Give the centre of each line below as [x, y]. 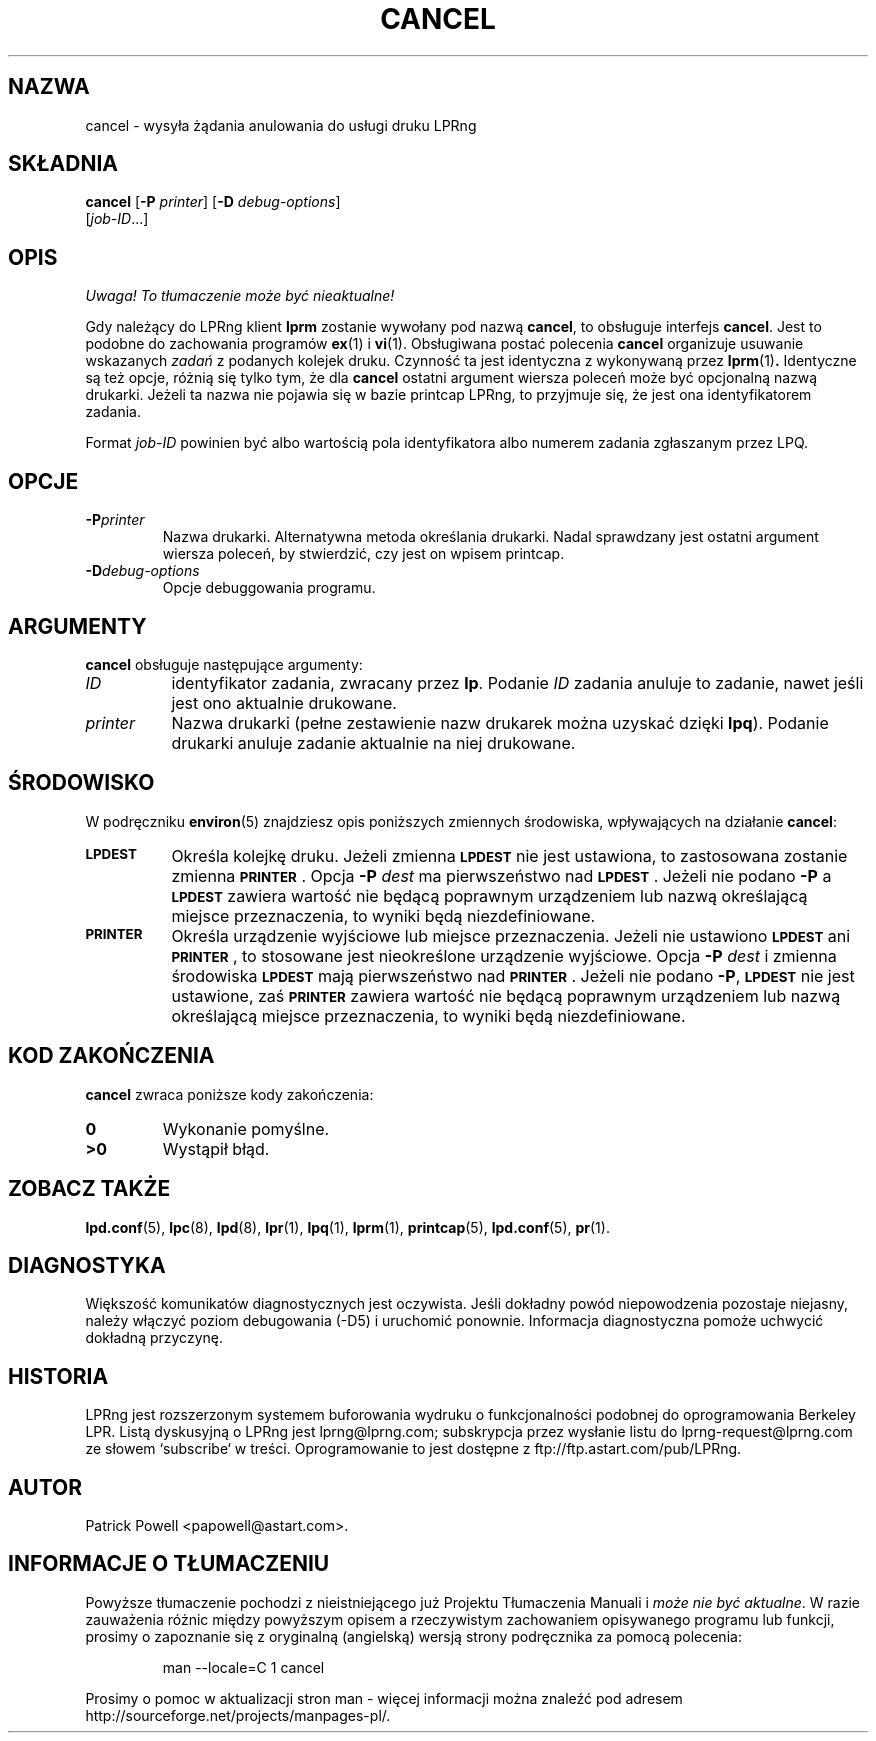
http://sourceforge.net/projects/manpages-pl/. [238, 1715]
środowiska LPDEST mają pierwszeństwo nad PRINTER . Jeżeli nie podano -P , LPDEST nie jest [513, 975]
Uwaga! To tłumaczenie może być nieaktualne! [240, 296]
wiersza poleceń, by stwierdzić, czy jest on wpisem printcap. [363, 554]
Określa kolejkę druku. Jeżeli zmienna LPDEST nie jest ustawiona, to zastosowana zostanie [509, 855]
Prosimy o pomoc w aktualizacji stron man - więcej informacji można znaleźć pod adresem [384, 1698]
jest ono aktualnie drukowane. [284, 702]
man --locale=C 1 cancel [243, 1667]
